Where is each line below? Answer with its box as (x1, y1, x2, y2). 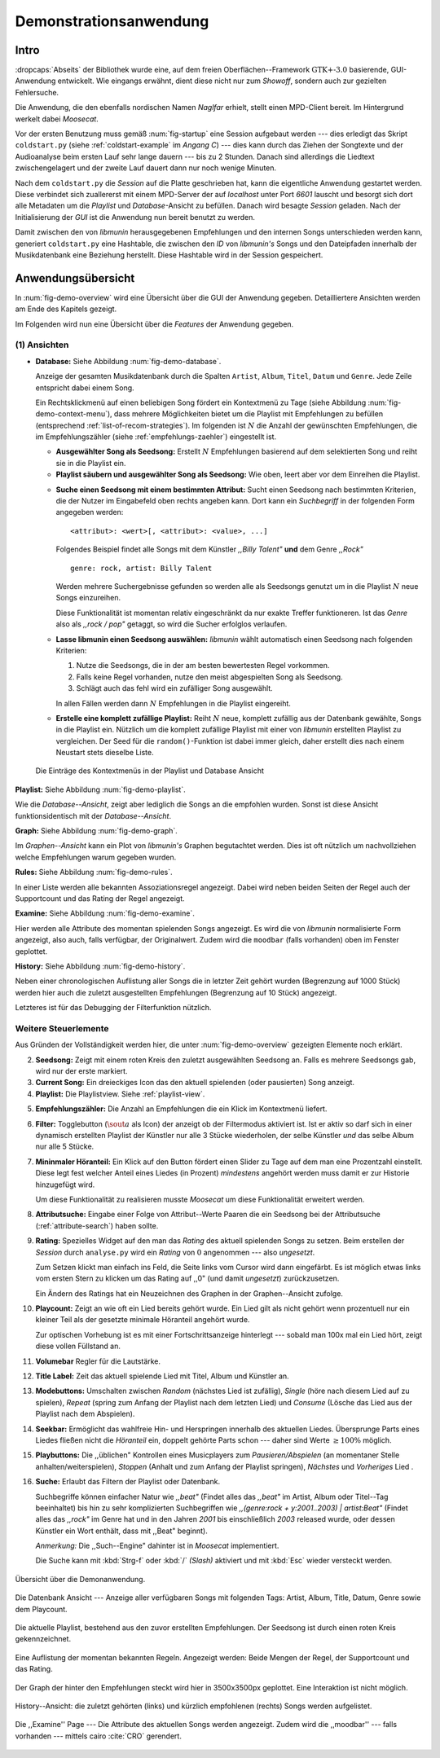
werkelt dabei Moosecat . (15, 114, 99, 124)
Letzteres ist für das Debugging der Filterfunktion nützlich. (15, 1003, 212, 1013)
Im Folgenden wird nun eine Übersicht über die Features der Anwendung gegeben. (15, 319, 294, 329)
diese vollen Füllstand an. (35, 1341, 121, 1351)
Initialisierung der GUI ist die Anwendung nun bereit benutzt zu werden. (15, 212, 256, 222)
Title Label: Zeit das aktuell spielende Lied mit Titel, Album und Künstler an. (35, 1371, 289, 1381)
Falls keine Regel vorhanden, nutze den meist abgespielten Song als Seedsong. (76, 672, 343, 682)
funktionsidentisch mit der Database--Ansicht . (15, 811, 171, 820)
